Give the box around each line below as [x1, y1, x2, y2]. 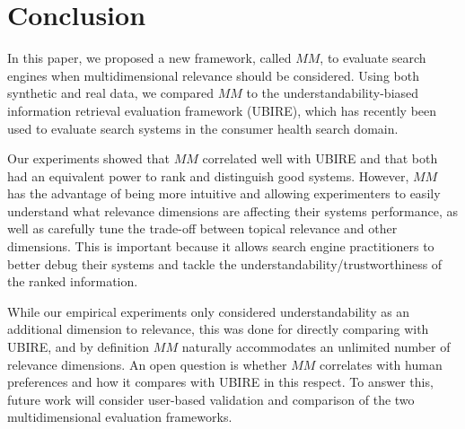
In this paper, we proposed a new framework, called [7, 48, 292, 67]
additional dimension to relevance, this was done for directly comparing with [7, 320, 429, 338]
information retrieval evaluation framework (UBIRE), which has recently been [7, 101, 437, 119]
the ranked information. [7, 272, 138, 291]
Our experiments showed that [7, 149, 171, 168]
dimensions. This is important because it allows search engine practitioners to [7, 237, 434, 256]
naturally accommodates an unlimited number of [181, 337, 451, 356]
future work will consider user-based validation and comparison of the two [7, 390, 415, 408]
